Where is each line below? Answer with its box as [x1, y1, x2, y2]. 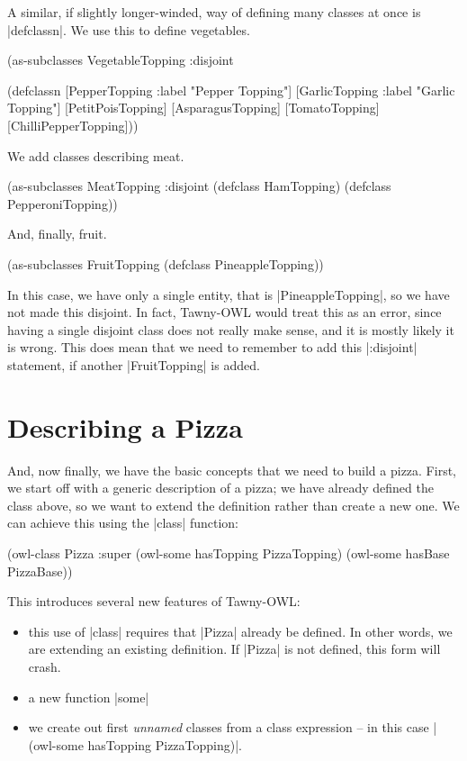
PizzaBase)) [7, 561, 73, 580]
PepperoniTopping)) [7, 194, 118, 213]
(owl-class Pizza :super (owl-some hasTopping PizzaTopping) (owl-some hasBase [7, 544, 450, 562]
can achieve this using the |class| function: [7, 513, 238, 532]
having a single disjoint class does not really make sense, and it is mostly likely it [7, 320, 454, 339]
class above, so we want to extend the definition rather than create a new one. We [7, 495, 460, 514]
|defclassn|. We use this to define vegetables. [7, 20, 250, 39]
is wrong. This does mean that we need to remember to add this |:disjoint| [7, 338, 418, 357]
